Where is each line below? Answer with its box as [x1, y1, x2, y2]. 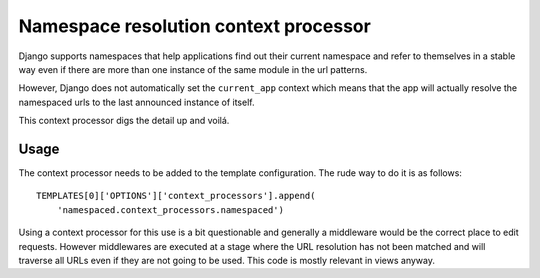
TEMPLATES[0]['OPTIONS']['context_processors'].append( [36, 190, 316, 202]
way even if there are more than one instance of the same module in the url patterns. [18, 63, 368, 75]
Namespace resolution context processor [18, 15, 372, 37]
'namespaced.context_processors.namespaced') [56, 204, 285, 215]
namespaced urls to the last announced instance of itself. [18, 96, 255, 108]
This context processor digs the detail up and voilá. [18, 115, 230, 127]
